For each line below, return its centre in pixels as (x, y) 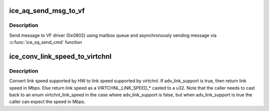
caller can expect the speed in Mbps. (47, 102)
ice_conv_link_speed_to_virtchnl (61, 56)
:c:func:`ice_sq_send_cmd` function (46, 42)
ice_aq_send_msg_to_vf (47, 11)
